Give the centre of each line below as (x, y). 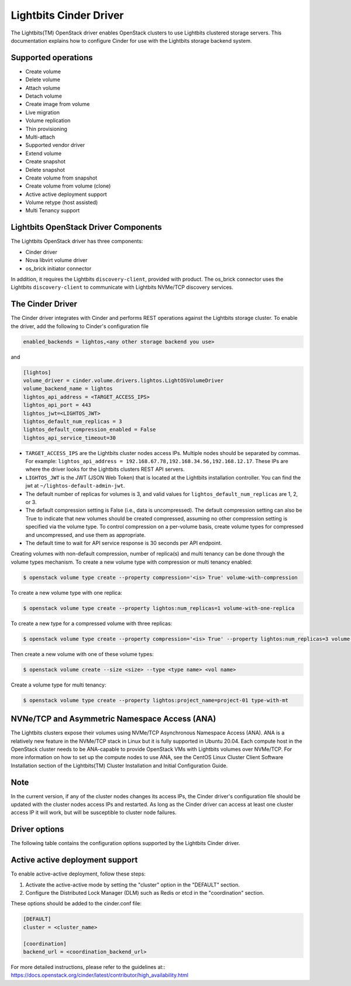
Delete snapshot (45, 170)
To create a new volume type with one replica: (66, 592)
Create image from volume (58, 104)
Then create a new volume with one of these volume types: (82, 654)
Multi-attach (40, 137)
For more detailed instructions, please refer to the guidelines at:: (88, 967)
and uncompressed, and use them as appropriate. (86, 535)
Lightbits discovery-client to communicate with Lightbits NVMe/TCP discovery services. (122, 287)
